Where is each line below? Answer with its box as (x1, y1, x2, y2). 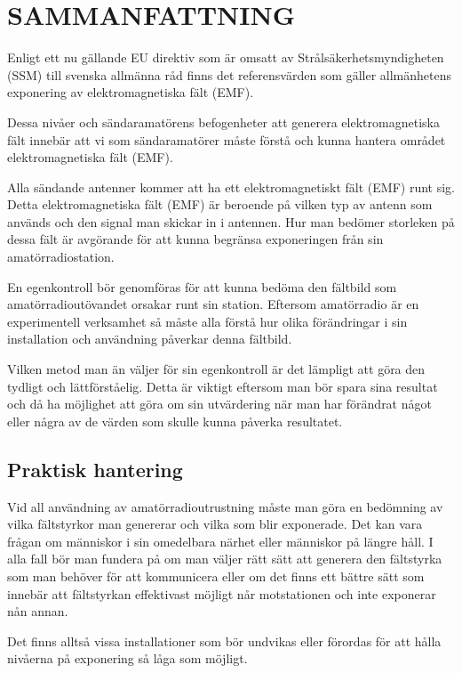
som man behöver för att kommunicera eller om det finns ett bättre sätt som (7, 566, 425, 585)
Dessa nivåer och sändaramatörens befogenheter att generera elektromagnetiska (7, 112, 440, 131)
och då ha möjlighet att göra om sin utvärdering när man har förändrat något (7, 394, 432, 413)
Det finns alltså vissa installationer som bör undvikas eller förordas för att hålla (7, 631, 442, 650)
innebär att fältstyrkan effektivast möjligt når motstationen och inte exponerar (7, 584, 436, 603)
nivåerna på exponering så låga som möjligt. (7, 649, 248, 668)
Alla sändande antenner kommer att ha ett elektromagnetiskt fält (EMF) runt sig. (7, 177, 456, 196)
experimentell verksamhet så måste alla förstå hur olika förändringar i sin (7, 312, 408, 330)
